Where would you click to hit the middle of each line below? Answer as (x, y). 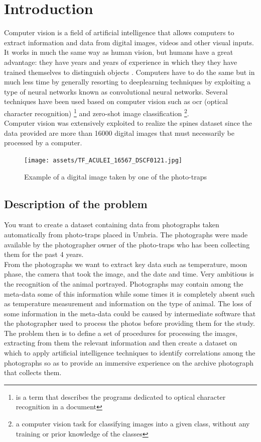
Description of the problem (76, 203)
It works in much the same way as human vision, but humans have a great (119, 52)
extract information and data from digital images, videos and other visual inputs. (129, 42)
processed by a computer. (43, 143)
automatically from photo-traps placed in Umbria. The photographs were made (126, 234)
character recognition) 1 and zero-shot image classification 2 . (97, 112)
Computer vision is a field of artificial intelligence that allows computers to (119, 32)
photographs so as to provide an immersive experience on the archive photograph (129, 362)
